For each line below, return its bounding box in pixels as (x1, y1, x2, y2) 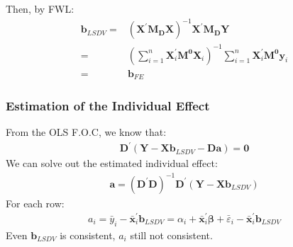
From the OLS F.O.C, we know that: (6, 125, 167, 139)
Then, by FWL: (6, 1, 74, 16)
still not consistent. (130, 227, 213, 242)
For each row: (6, 195, 65, 210)
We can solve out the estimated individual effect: (6, 156, 218, 171)
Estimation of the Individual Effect (6, 97, 210, 115)
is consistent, (60, 227, 116, 242)
